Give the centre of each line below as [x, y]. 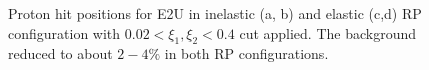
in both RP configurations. [246, 53]
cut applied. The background [328, 32]
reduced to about [60, 53]
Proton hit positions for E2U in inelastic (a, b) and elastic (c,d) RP [215, 13]
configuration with [64, 32]
